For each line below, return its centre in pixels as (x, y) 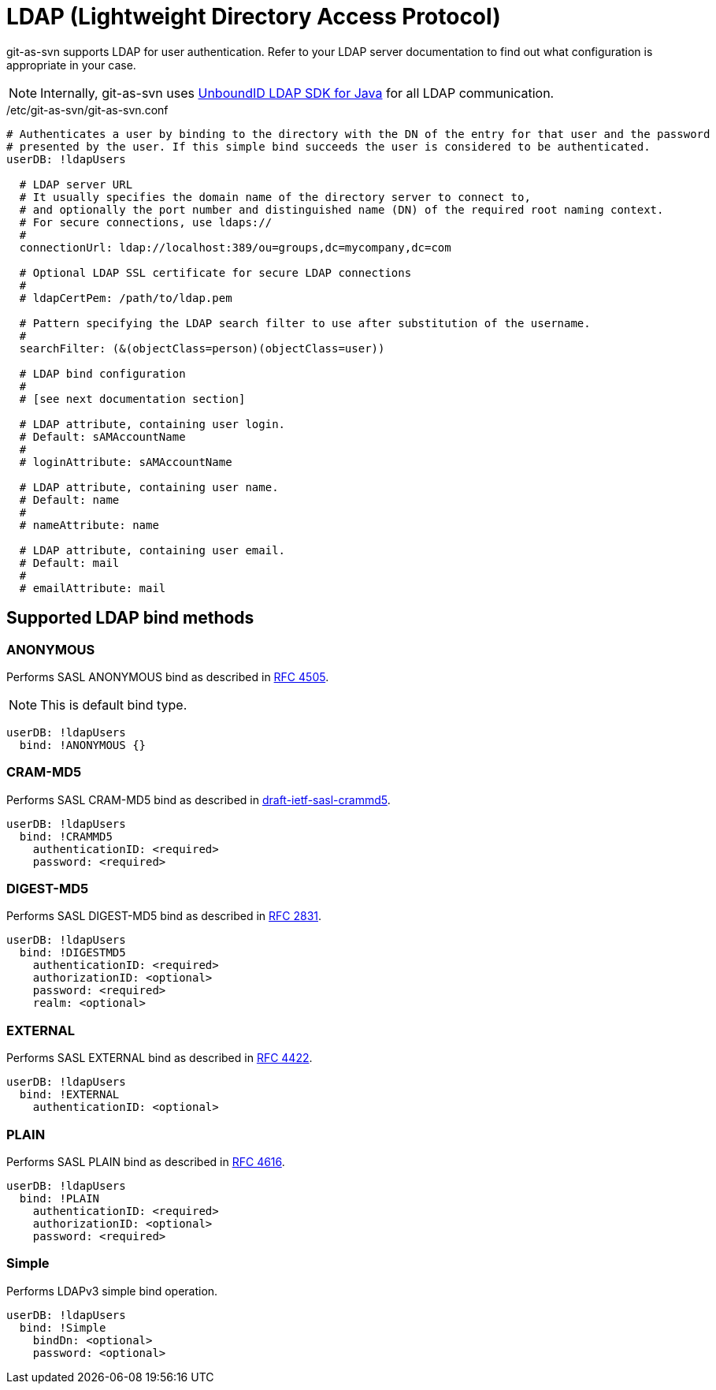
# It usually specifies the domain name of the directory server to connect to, (275, 197)
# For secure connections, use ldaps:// (146, 222)
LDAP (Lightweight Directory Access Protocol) (254, 17)
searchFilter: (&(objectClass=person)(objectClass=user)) (202, 348)
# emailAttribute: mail (93, 588)
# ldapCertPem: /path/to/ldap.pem (126, 298)
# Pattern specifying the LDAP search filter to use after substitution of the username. (305, 323)
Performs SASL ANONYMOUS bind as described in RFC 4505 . (168, 676)
